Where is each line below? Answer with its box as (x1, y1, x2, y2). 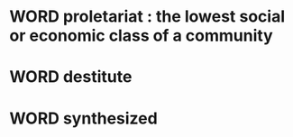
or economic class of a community (9, 25, 273, 46)
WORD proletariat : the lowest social (9, 6, 286, 27)
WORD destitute (9, 67, 133, 87)
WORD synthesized (9, 108, 158, 128)
